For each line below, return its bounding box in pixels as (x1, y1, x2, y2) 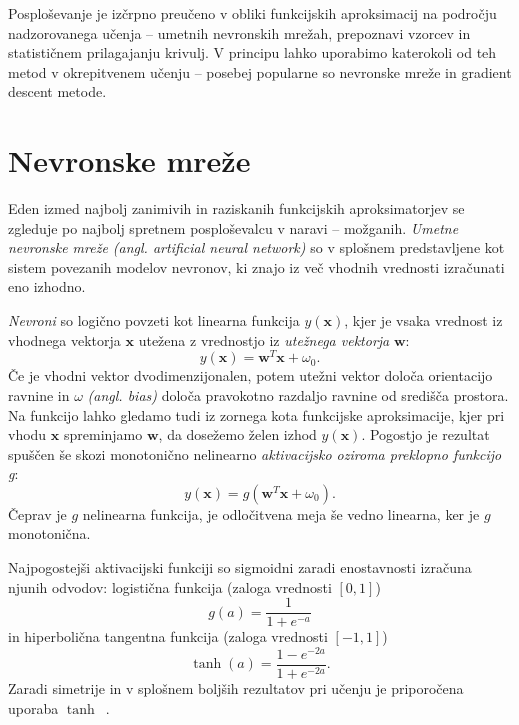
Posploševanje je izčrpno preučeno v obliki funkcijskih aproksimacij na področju (8, 3, 497, 23)
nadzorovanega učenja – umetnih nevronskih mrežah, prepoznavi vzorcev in (8, 22, 471, 43)
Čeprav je (8, 503, 67, 524)
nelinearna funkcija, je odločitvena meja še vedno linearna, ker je (82, 503, 480, 524)
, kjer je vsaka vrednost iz (344, 310, 503, 331)
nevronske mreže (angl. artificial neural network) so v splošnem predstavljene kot (8, 237, 505, 258)
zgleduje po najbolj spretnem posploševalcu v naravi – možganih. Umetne (8, 217, 459, 238)
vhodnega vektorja (8, 329, 121, 350)
